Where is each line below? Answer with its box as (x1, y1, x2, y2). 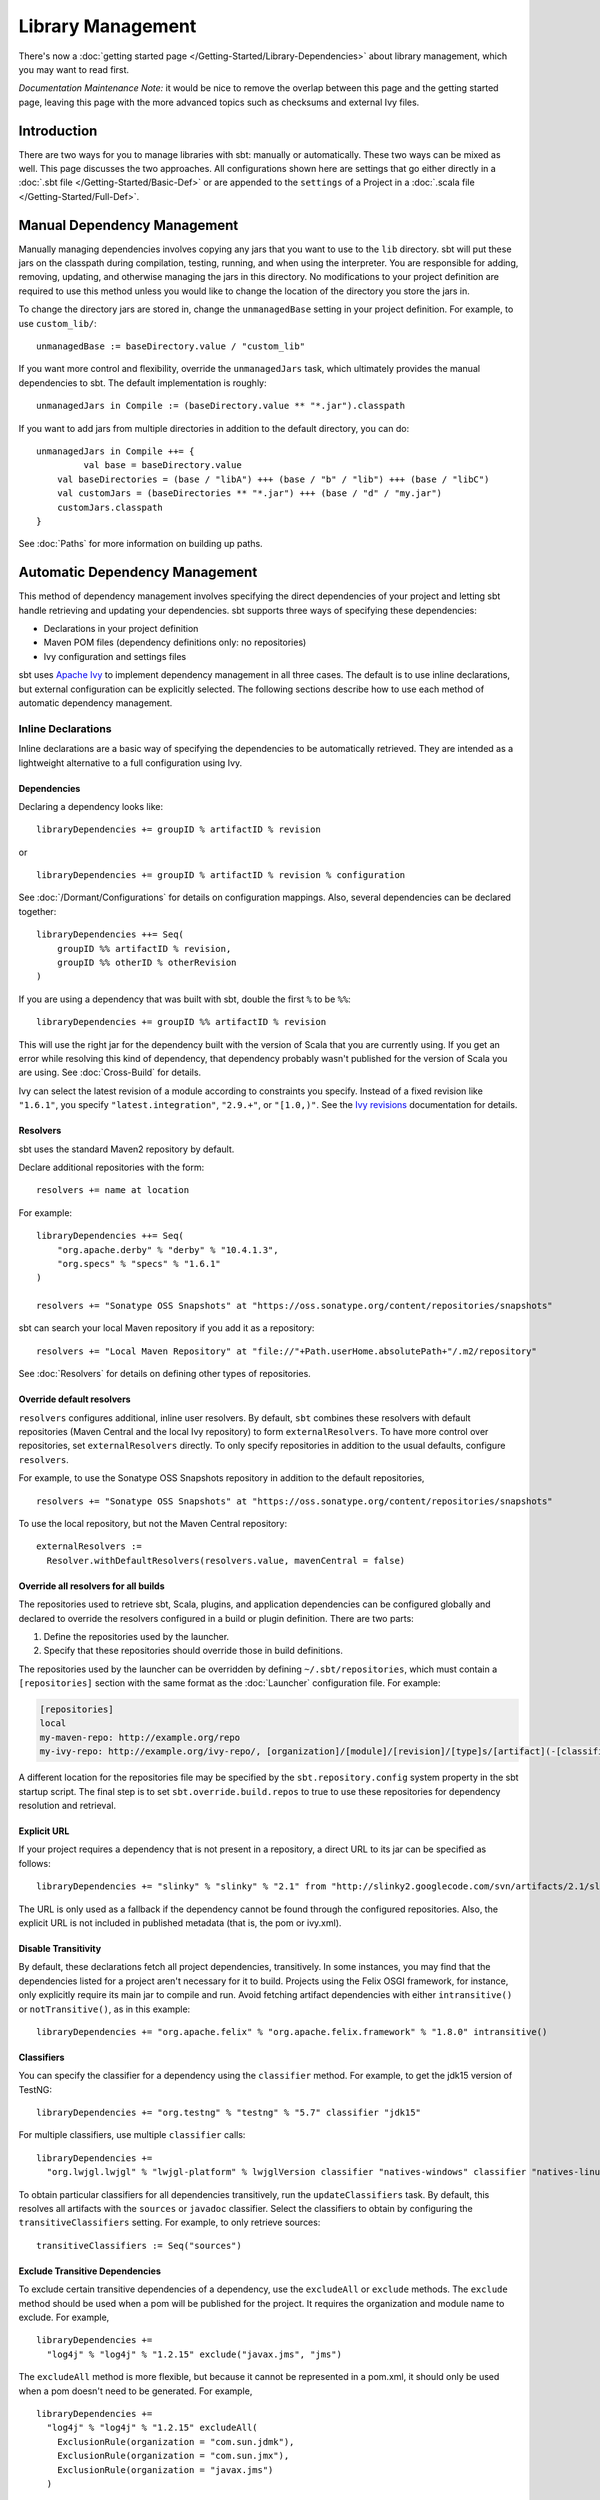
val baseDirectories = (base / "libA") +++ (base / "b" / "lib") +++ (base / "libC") (56, 473, 490, 485)
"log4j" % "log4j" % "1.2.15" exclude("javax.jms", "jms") (46, 2348, 342, 2360)
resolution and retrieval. (18, 1800, 117, 1812)
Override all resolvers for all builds (18, 1580, 165, 1592)
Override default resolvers (18, 1393, 131, 1405)
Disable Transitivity (18, 1942, 102, 1954)
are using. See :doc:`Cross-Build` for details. (18, 1066, 202, 1079)
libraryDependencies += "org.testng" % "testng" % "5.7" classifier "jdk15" (36, 2107, 422, 2119)
